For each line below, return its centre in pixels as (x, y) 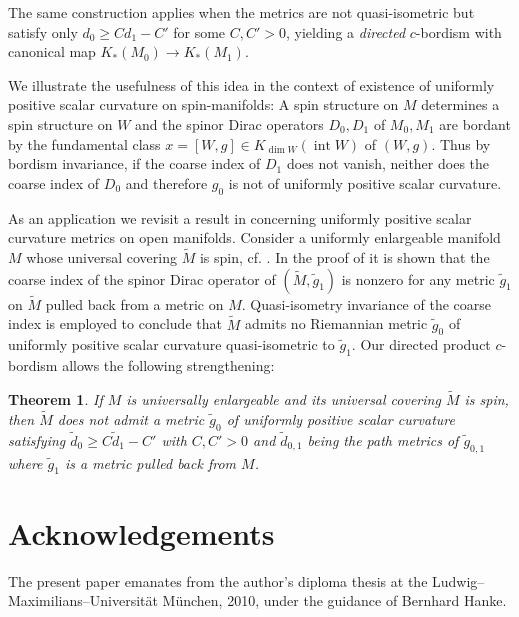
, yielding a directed (346, 31)
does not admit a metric (131, 418)
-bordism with (458, 31)
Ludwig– (458, 580)
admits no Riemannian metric (336, 323)
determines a (460, 104)
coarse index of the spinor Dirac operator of (142, 278)
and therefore (166, 182)
